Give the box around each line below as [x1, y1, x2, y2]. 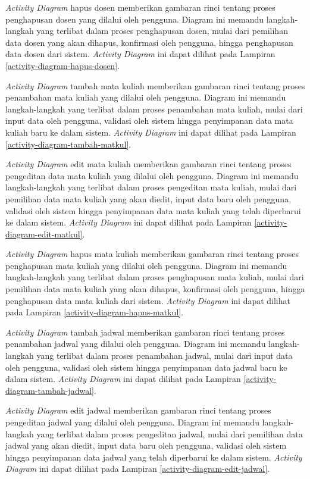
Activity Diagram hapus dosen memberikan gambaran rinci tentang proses [5, 1, 275, 13]
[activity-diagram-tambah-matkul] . [5, 137, 131, 150]
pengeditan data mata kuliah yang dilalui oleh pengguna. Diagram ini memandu [5, 169, 299, 181]
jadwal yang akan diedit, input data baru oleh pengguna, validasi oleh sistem [5, 439, 287, 452]
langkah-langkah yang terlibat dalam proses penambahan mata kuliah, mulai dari [5, 102, 303, 115]
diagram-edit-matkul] [5, 227, 83, 240]
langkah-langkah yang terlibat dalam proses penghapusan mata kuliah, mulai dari [5, 271, 304, 283]
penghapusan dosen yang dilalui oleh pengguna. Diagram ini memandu [5, 12, 264, 25]
